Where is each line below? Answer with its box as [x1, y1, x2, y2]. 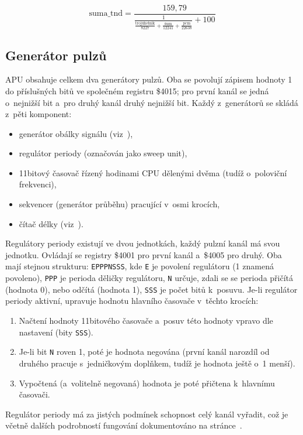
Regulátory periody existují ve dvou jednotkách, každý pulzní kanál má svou [5, 237, 280, 249]
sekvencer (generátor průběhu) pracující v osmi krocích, [19, 198, 220, 210]
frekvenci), [19, 178, 57, 190]
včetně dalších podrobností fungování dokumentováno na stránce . [5, 419, 242, 431]
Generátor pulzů [5, 46, 107, 64]
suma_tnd [89, 9, 123, 18]
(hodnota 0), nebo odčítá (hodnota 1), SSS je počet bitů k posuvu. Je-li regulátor [5, 283, 298, 295]
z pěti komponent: [5, 108, 72, 120]
